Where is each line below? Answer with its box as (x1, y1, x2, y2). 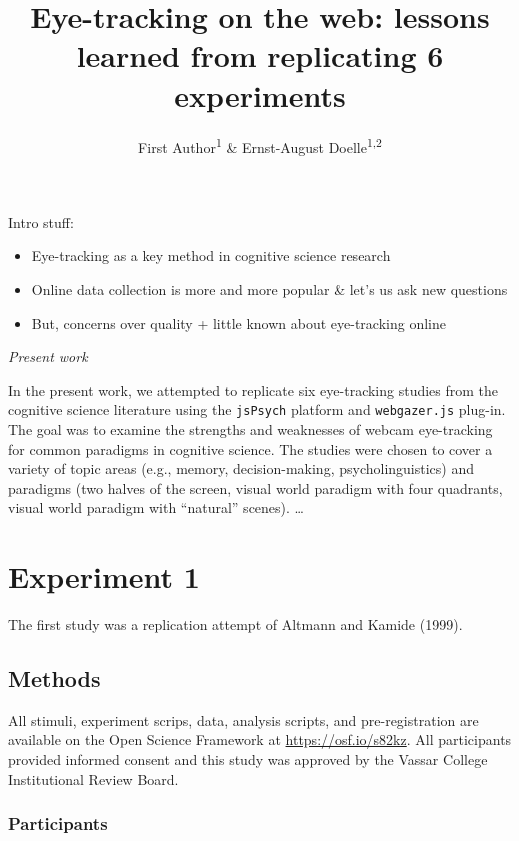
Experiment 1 (8, 556, 200, 597)
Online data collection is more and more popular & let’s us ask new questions (31, 278, 508, 299)
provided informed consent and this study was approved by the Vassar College (8, 749, 488, 770)
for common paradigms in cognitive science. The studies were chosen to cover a (8, 438, 493, 459)
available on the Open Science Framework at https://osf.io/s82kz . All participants (8, 729, 512, 750)
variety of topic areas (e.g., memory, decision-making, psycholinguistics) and (8, 458, 475, 479)
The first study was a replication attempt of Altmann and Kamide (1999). (8, 614, 463, 635)
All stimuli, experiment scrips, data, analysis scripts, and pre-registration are (8, 709, 479, 730)
